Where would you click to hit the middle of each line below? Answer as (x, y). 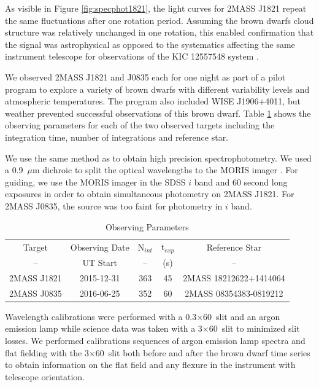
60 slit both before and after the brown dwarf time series (203, 352)
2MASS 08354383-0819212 (234, 293)
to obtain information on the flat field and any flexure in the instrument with (150, 365)
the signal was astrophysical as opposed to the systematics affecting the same (150, 44)
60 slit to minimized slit (254, 328)
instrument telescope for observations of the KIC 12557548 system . (132, 56)
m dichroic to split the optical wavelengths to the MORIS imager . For (165, 170)
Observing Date (100, 247)
